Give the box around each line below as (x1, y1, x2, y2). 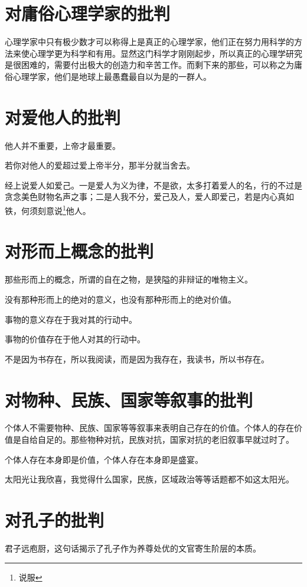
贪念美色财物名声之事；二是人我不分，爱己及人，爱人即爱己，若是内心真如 (5, 190, 294, 203)
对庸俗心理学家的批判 (5, 1, 171, 25)
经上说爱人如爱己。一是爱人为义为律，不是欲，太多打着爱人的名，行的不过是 (5, 179, 302, 191)
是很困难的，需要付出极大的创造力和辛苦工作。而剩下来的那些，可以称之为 (5, 59, 294, 71)
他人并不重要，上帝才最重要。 (5, 139, 120, 151)
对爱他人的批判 (5, 105, 121, 129)
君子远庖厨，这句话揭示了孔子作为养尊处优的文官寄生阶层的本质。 (5, 541, 261, 554)
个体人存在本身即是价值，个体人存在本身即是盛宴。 (5, 453, 203, 465)
